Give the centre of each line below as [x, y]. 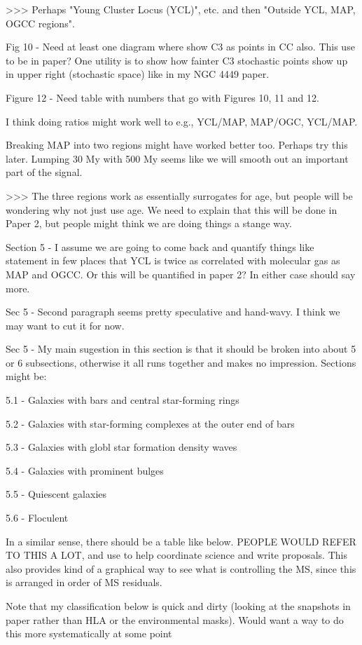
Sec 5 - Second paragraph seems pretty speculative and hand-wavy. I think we [173, 312]
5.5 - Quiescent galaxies [56, 494]
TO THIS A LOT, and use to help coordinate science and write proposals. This [176, 555]
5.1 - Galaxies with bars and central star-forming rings [123, 400]
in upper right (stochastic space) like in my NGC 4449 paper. [138, 74]
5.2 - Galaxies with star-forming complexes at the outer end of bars [150, 423]
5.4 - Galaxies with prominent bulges [85, 470]
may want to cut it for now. [65, 325]
